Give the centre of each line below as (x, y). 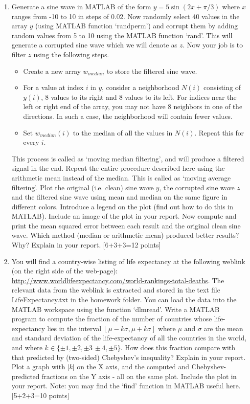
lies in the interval (74, 328)
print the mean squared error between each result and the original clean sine (126, 225)
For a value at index (53, 87)
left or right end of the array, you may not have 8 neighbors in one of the (133, 106)
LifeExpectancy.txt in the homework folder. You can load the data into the (124, 300)
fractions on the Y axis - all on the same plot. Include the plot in (139, 376)
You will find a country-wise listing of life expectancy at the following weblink (128, 261)
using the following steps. (71, 54)
